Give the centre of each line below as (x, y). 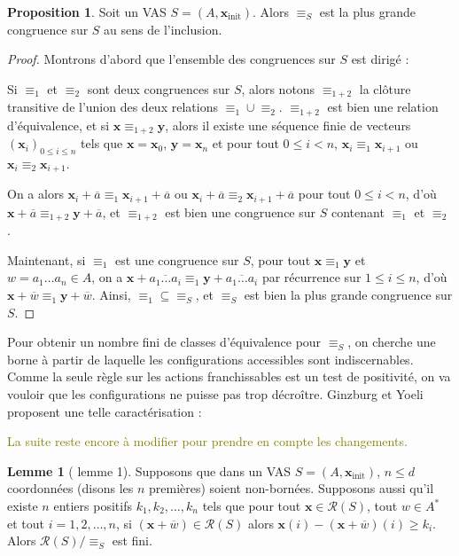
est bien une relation (383, 107)
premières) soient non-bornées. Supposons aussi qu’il (292, 488)
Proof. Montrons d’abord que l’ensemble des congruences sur (171, 59)
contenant (358, 211)
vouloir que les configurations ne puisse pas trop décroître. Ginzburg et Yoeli (215, 394)
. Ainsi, (111, 295)
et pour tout (245, 143)
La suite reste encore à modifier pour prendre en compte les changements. (207, 441)
